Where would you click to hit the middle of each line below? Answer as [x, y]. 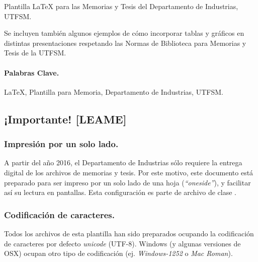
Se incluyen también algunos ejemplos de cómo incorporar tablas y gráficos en [124, 33]
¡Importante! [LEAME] [65, 119]
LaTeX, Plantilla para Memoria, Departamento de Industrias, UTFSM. [114, 91]
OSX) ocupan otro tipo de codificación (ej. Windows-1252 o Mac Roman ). [118, 253]
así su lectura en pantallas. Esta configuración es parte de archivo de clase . [120, 192]
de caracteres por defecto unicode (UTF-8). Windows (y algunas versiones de [122, 243]
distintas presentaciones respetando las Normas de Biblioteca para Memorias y [125, 43]
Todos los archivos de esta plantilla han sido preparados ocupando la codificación [129, 233]
